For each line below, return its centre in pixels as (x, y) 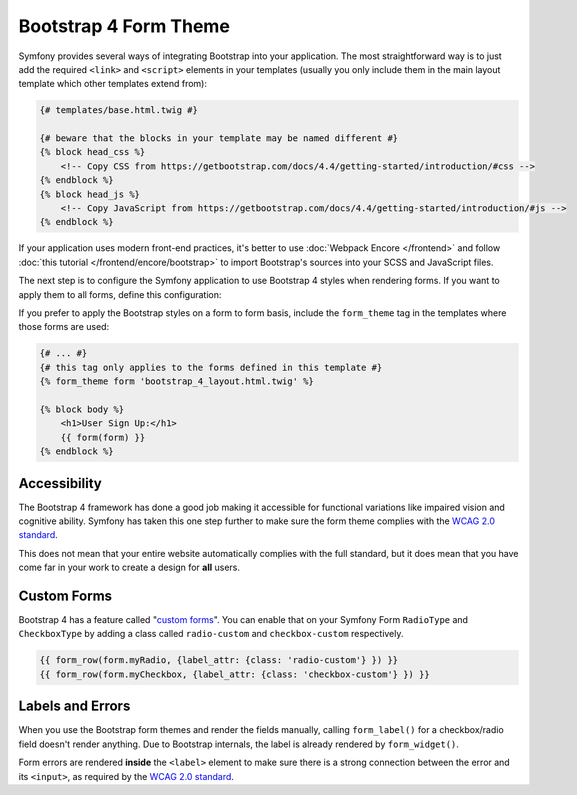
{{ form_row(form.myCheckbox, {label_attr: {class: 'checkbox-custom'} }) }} (234, 674)
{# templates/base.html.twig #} (119, 110)
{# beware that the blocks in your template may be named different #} (219, 138)
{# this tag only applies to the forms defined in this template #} (211, 367)
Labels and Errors (74, 706)
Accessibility (60, 483)
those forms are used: (64, 327)
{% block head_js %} (89, 194)
